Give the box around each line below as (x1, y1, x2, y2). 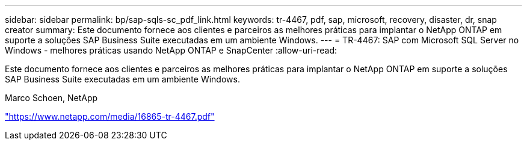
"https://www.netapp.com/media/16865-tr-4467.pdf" (5, 111, 215, 122)
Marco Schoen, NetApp (5, 93, 98, 103)
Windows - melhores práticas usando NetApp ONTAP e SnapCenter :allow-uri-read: (5, 45, 337, 55)
